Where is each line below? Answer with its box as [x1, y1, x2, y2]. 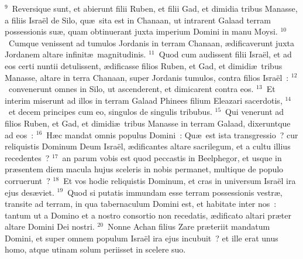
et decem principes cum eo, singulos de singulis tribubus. [8, 105, 212, 118]
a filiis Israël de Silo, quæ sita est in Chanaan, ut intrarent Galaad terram [5, 13, 271, 26]
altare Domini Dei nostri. [5, 220, 95, 233]
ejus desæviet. [5, 186, 54, 198]
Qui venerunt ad [225, 105, 284, 118]
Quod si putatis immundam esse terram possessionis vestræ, [67, 186, 283, 198]
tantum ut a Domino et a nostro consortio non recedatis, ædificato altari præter [5, 209, 291, 221]
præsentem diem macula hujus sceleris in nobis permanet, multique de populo [5, 163, 284, 175]
